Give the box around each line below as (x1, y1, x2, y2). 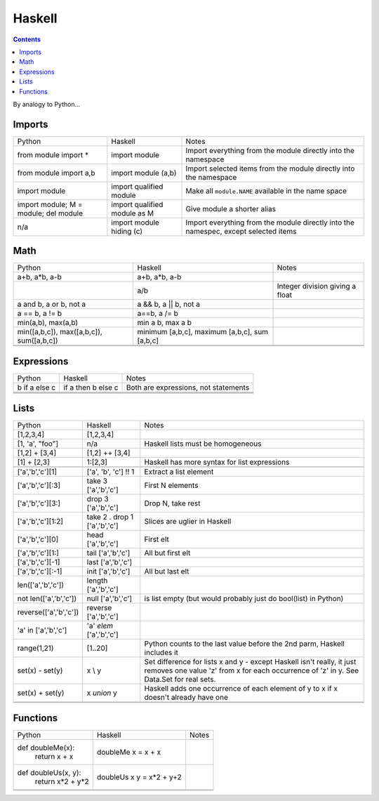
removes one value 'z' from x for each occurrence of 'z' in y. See (144, 666, 359, 675)
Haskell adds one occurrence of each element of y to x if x (144, 684, 338, 694)
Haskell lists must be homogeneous (144, 439, 262, 449)
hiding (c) (111, 226, 143, 236)
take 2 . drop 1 (86, 512, 133, 522)
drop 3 (86, 494, 109, 504)
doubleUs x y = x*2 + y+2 (97, 772, 182, 782)
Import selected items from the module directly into (185, 164, 355, 173)
